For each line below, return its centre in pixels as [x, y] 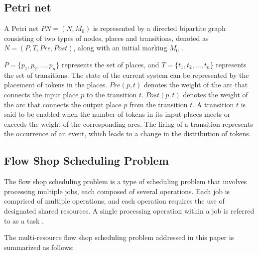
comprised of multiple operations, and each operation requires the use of [114, 201]
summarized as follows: [39, 247]
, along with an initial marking [120, 48]
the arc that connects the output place [63, 104]
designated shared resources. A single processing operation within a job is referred [129, 210]
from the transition [159, 104]
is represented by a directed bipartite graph [159, 28]
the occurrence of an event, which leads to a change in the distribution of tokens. [128, 133]
